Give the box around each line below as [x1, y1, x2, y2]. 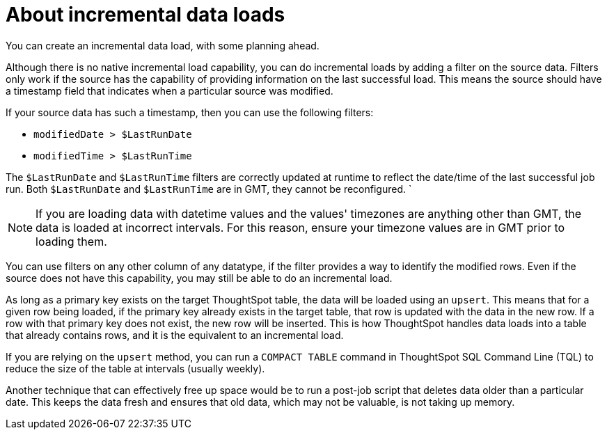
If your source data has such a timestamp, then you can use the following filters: [6, 106, 374, 118]
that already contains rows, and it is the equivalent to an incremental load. [6, 329, 344, 341]
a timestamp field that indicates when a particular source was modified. [6, 84, 333, 97]
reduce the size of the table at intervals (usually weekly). [6, 362, 265, 374]
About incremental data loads [6, 3, 285, 26]
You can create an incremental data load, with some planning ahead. [6, 39, 320, 52]
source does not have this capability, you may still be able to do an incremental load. [6, 271, 393, 284]
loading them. [36, 234, 107, 248]
